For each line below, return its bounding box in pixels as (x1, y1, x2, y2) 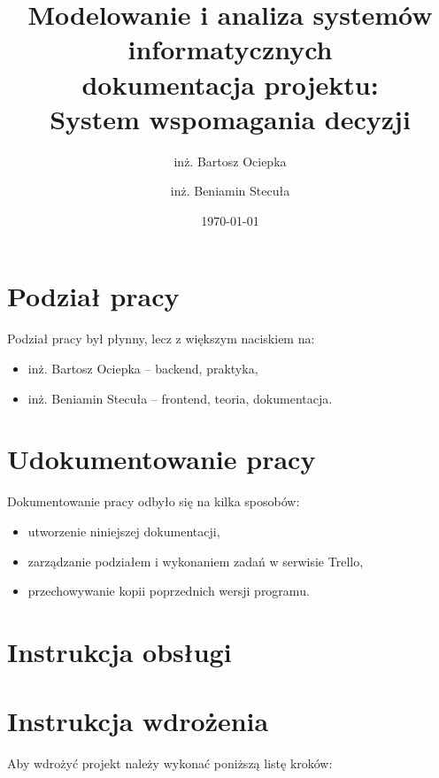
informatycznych (127, 31, 333, 67)
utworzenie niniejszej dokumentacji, (27, 521, 220, 540)
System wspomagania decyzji (50, 100, 411, 136)
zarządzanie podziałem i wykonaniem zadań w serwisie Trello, (27, 551, 364, 570)
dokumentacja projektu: (81, 65, 379, 102)
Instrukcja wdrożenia (7, 703, 269, 739)
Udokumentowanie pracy (7, 441, 316, 477)
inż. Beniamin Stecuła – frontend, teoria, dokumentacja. (27, 389, 333, 407)
